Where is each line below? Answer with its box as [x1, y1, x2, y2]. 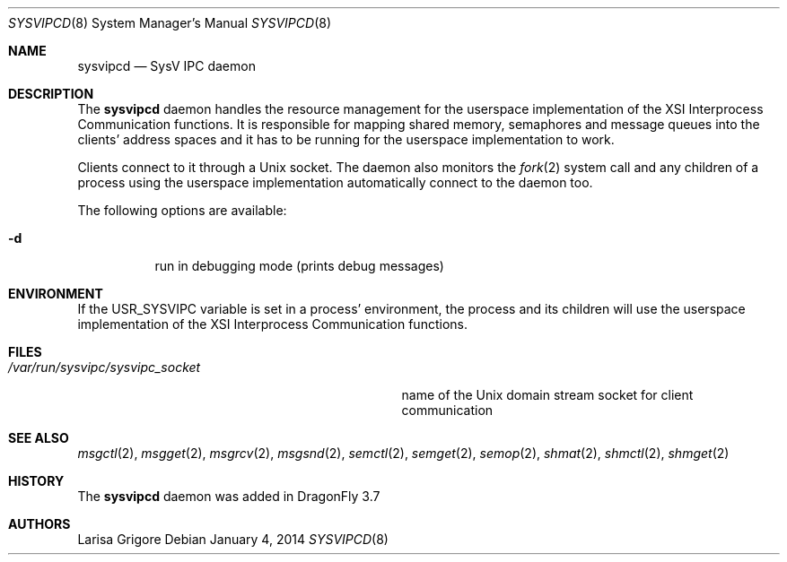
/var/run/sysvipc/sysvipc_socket [8, 359, 201, 375]
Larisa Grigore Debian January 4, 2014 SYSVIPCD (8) [77, 532, 389, 547]
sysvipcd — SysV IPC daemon [77, 58, 256, 73]
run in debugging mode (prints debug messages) [154, 258, 444, 273]
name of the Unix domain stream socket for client [401, 387, 694, 402]
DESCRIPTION [8, 86, 94, 101]
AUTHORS [8, 516, 71, 532]
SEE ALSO [8, 430, 69, 445]
